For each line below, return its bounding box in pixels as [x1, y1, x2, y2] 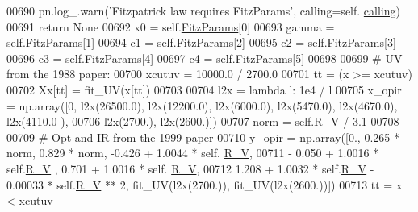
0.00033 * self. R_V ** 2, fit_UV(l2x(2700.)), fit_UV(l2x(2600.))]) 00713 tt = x [6, 176, 403, 193]
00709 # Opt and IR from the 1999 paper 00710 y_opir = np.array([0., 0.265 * [6, 128, 399, 145]
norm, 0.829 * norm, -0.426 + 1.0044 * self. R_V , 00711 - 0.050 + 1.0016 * [6, 144, 379, 161]
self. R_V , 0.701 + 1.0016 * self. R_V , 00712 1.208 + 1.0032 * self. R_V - [6, 160, 374, 177]
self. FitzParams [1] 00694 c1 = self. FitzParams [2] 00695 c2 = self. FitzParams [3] [6, 34, 396, 51]
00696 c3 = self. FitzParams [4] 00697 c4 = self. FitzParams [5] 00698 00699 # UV [6, 49, 403, 66]
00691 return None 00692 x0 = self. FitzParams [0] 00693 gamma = [6, 18, 335, 35]
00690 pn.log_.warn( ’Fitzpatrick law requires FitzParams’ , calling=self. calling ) [6, 2, 400, 19]
